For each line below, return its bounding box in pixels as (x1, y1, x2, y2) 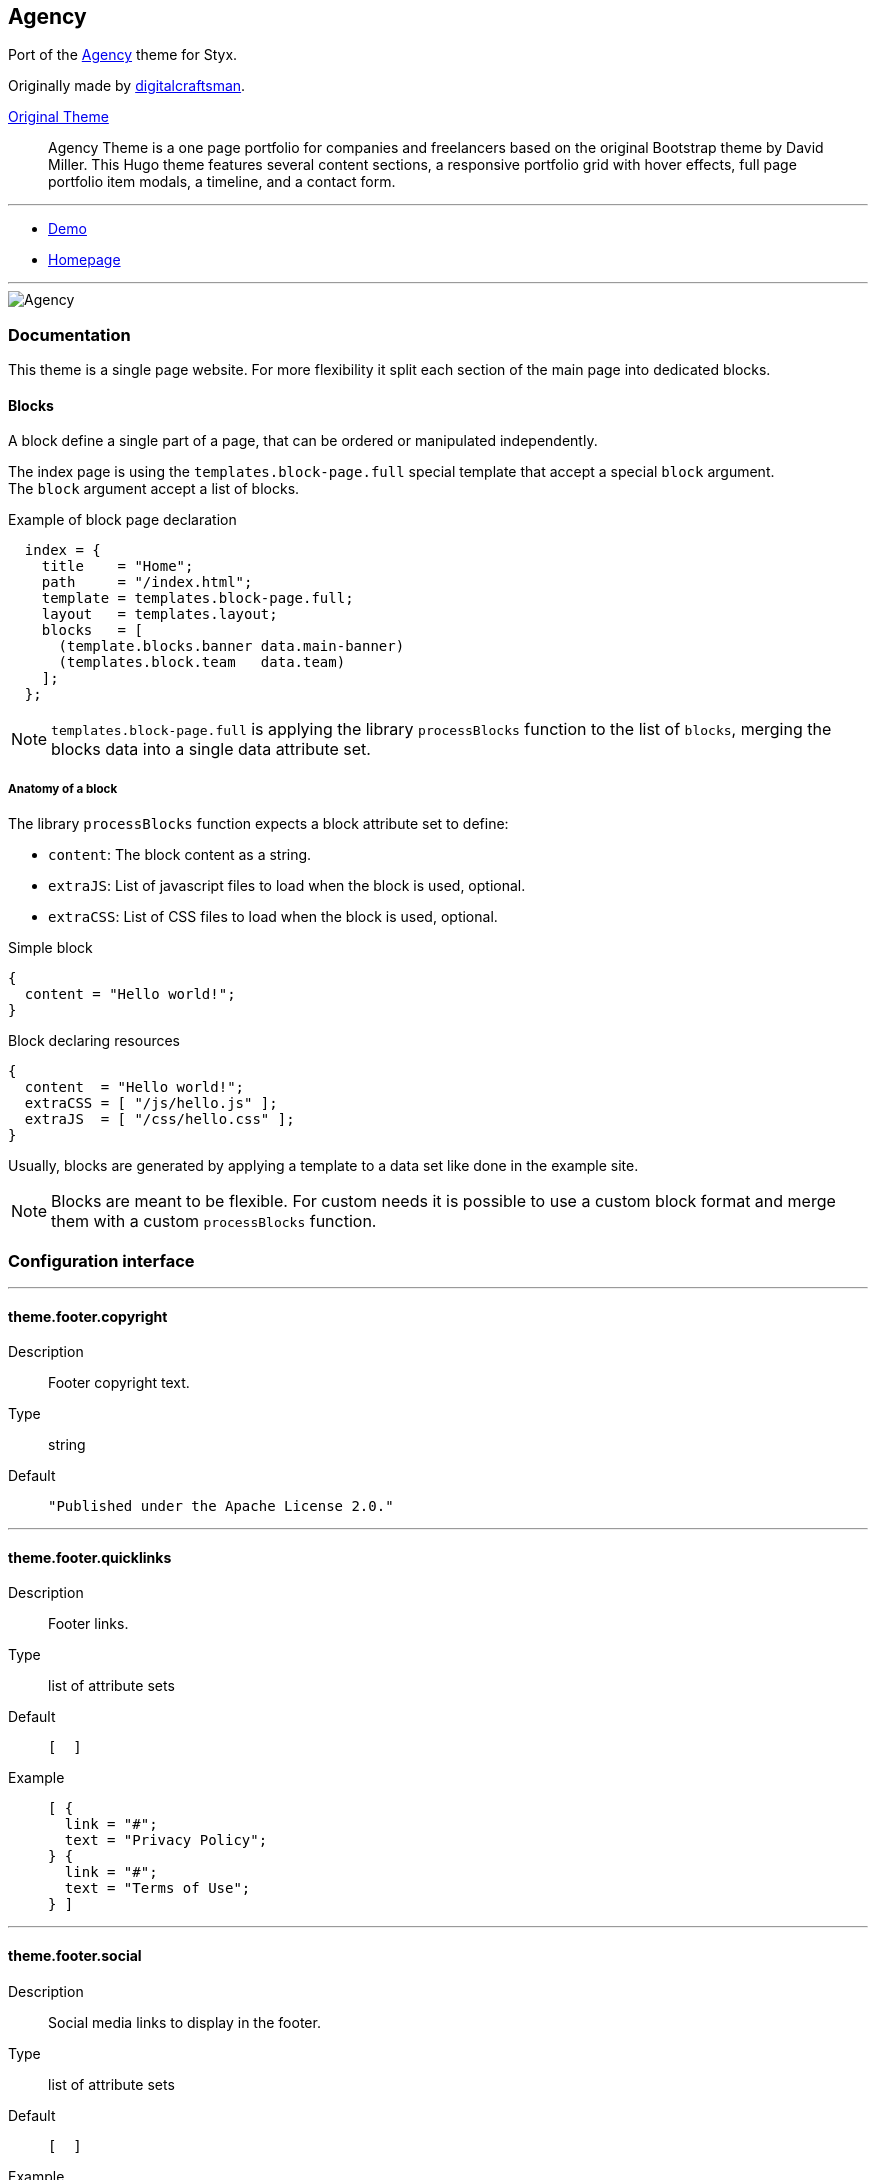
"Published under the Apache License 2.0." (48, 1498, 394, 1515)
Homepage (48, 251, 121, 269)
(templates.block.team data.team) (58, 654, 346, 671)
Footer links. (48, 1615, 129, 1633)
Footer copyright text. (48, 1374, 190, 1392)
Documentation (8, 324, 131, 345)
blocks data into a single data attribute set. (51, 739, 371, 760)
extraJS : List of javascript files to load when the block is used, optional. (48, 877, 526, 895)
